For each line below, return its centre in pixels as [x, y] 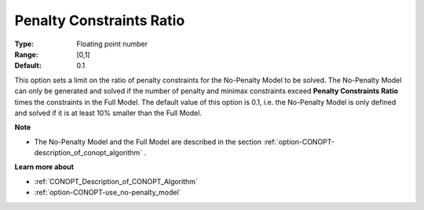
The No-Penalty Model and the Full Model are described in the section [148, 142]
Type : [24, 44]
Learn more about [44, 167]
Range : [26, 54]
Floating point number [112, 44]
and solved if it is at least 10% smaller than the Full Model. [108, 113]
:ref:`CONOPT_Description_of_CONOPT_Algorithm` [116, 181]
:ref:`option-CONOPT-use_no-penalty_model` [108, 193]
